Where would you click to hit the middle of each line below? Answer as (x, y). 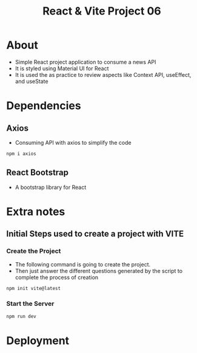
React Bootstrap (37, 173)
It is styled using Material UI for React (62, 68)
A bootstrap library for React (51, 187)
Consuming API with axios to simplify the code (73, 142)
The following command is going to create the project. (83, 264)
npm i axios (21, 153)
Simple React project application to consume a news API (85, 62)
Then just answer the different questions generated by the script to (99, 271)
